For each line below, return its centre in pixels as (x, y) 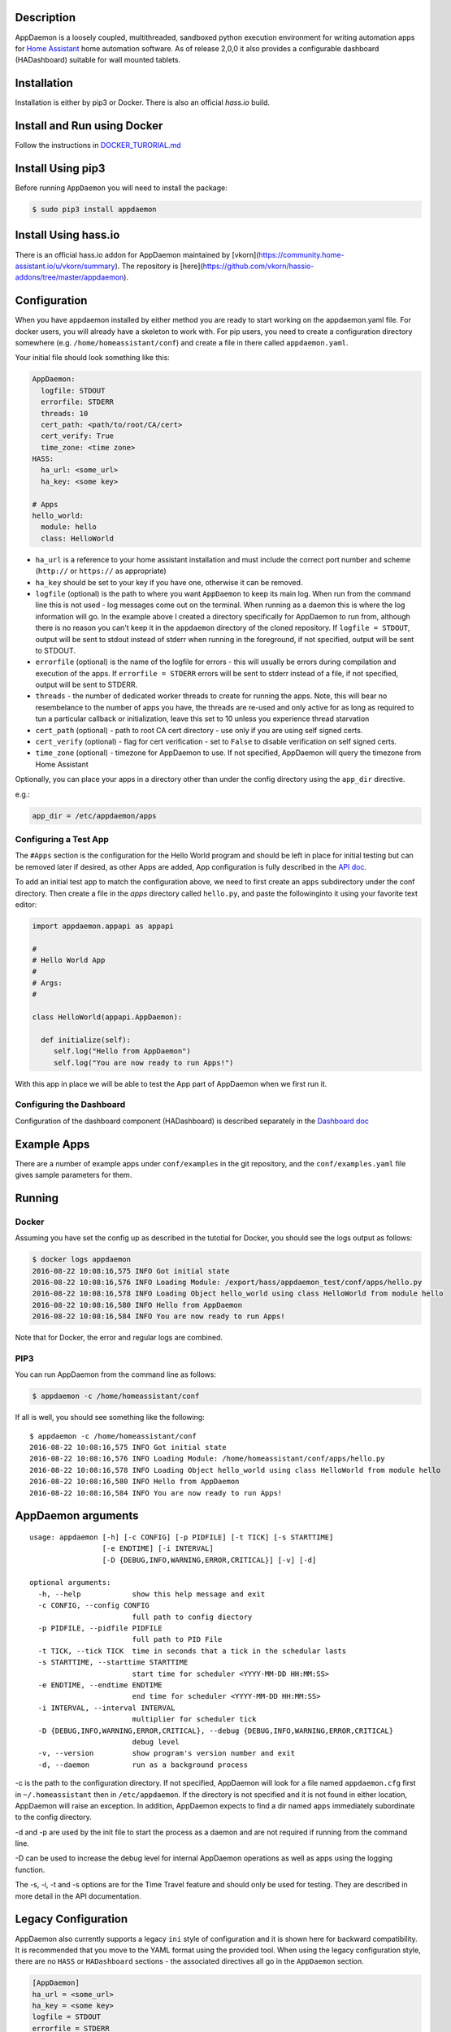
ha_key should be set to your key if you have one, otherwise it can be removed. (169, 582)
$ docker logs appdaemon (82, 1259)
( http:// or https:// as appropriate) (101, 571)
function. (30, 1869)
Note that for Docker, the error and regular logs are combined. (119, 1338)
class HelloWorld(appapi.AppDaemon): (107, 1017)
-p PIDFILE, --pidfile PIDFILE (100, 1628)
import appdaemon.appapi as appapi (103, 926)
